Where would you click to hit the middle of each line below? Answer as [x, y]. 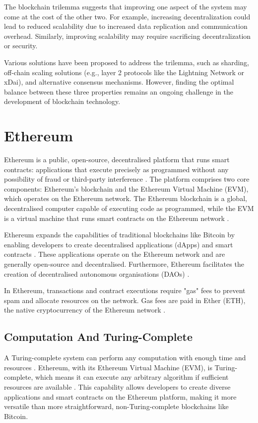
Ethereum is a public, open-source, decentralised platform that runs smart [117, 159]
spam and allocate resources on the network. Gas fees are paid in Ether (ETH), [125, 300]
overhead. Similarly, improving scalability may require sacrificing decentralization [128, 36]
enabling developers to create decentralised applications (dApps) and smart [119, 244]
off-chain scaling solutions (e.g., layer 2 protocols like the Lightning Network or [124, 72]
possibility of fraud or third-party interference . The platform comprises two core [127, 179]
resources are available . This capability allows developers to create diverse [117, 386]
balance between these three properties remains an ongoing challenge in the [119, 91]
